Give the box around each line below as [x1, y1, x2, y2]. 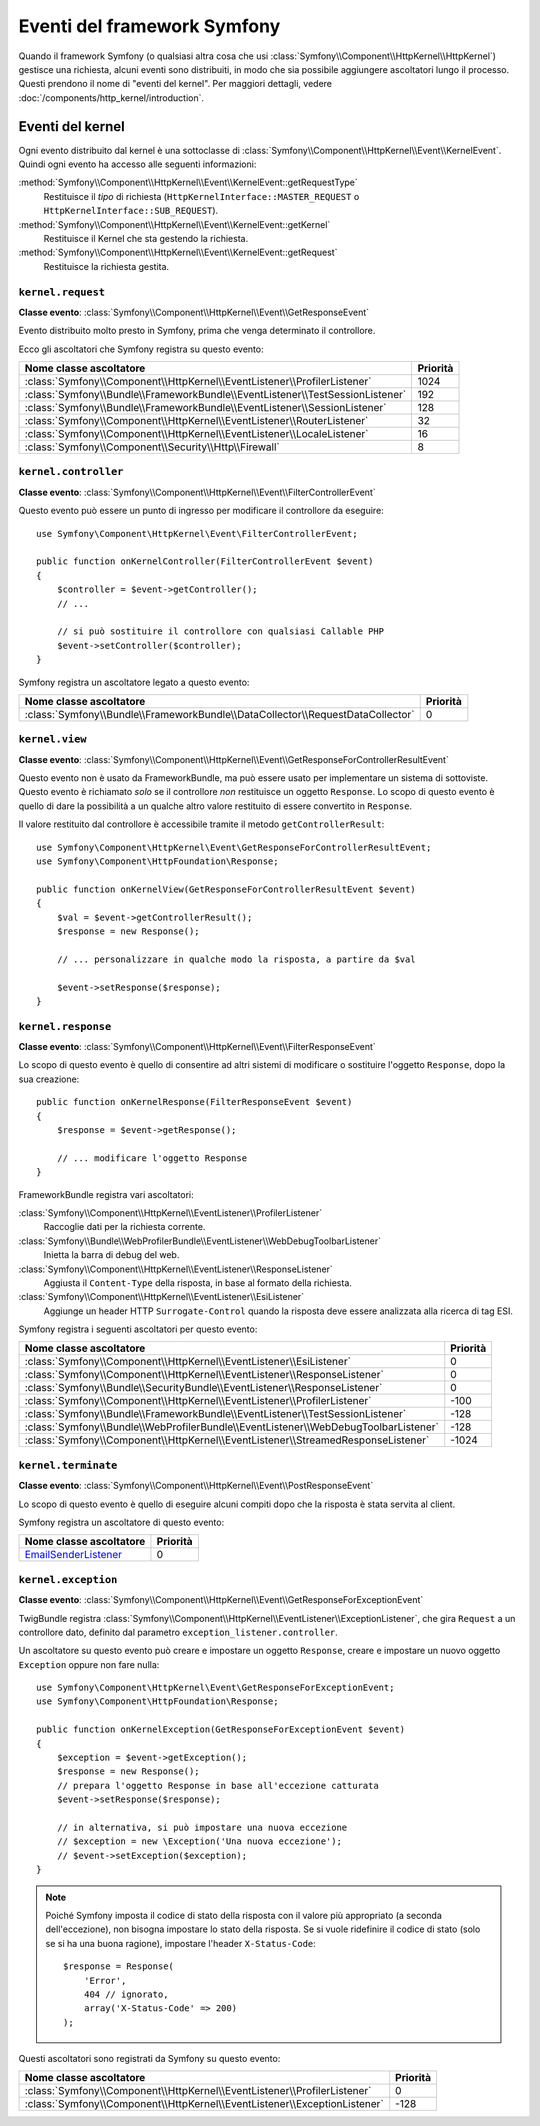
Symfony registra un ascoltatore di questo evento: [18, 1516, 225, 1528]
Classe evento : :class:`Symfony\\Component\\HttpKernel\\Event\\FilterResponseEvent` [18, 1041, 377, 1053]
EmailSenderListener [24, 1548, 123, 1562]
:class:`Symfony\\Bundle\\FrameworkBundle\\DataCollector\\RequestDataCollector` [24, 707, 415, 721]
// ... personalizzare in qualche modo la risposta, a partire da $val [56, 953, 416, 965]
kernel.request [18, 285, 105, 299]
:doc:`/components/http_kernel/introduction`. [18, 91, 205, 104]
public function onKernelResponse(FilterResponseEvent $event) [36, 1096, 353, 1108]
